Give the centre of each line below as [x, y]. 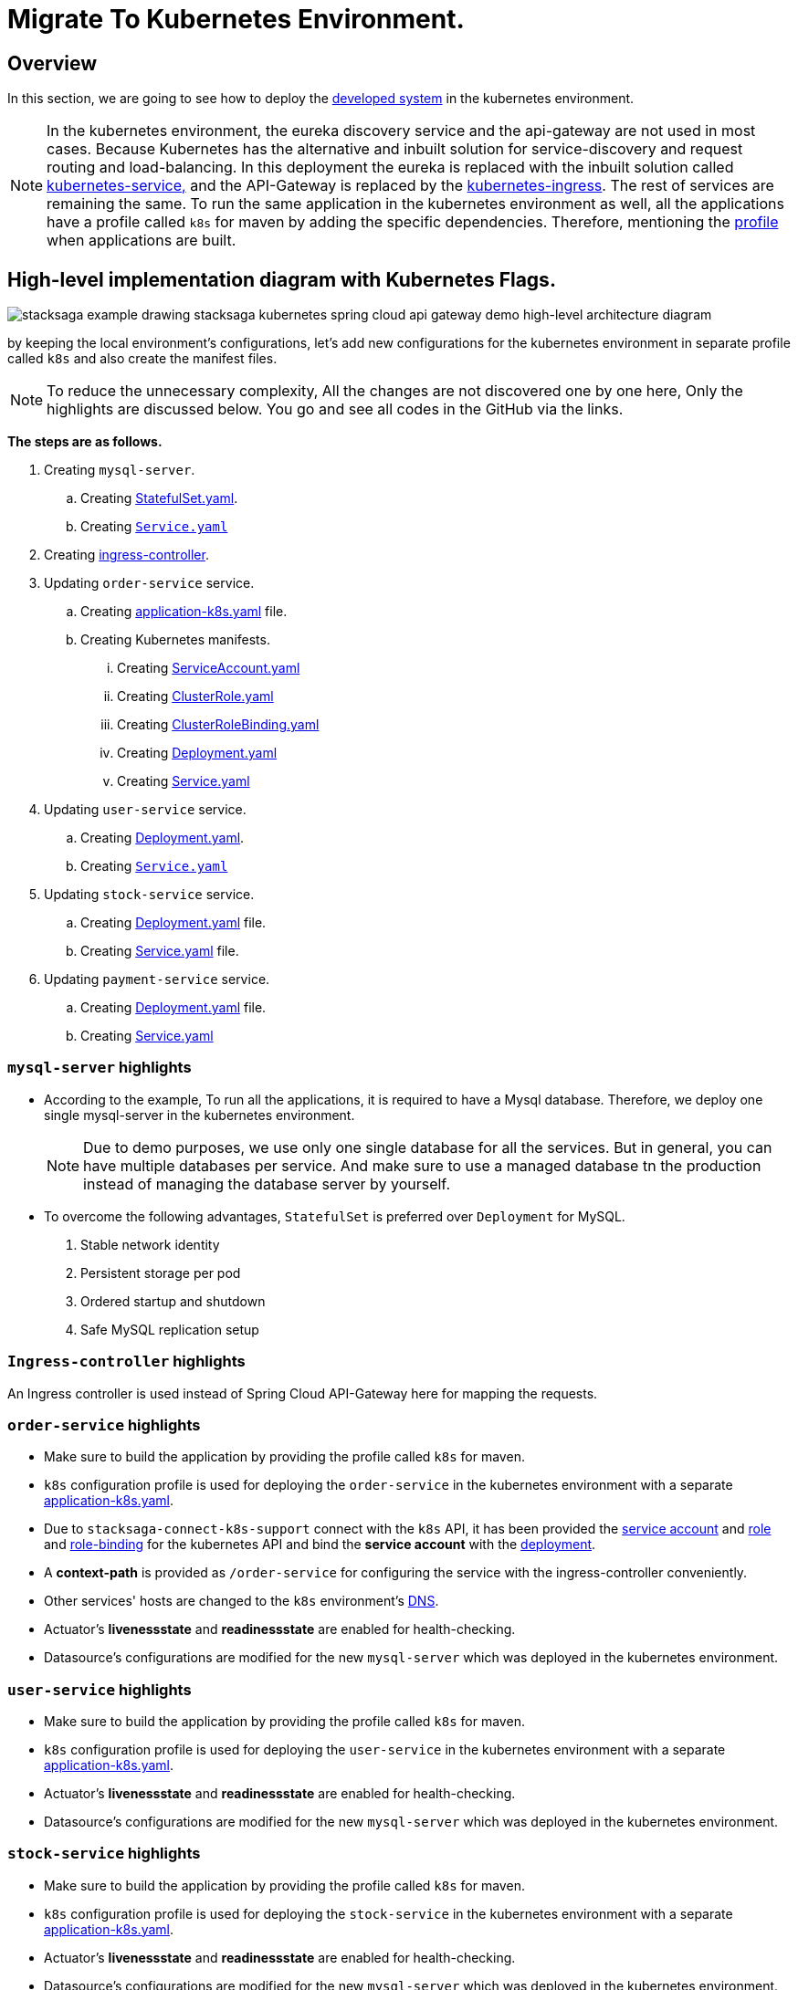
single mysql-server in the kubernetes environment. [199, 1115]
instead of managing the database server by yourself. [267, 1184]
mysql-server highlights [100, 1068]
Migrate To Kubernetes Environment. [236, 19]
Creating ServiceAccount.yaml [209, 668]
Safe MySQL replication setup [170, 1329]
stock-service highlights [104, 1854]
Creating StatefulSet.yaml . [159, 498]
